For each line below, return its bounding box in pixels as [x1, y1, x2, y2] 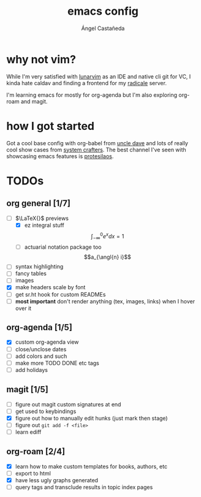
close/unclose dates [15, 345, 67, 353]
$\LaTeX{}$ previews [15, 214, 69, 222]
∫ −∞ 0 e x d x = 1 [91, 231, 124, 241]
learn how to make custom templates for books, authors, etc [15, 463, 167, 470]
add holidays [15, 366, 48, 373]
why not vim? [6, 52, 77, 66]
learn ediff [15, 428, 42, 436]
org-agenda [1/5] [6, 322, 72, 333]
